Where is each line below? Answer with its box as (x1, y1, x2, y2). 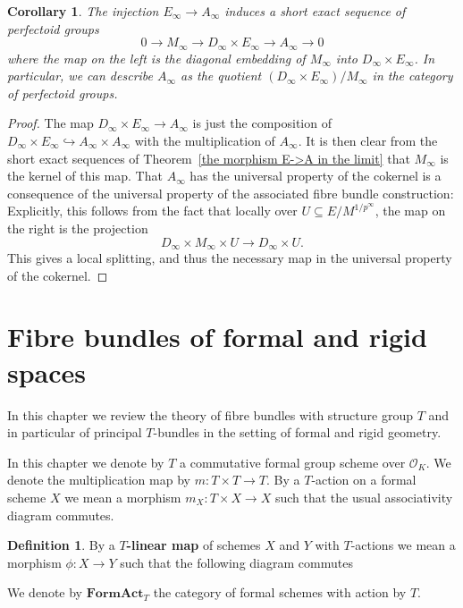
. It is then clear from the (298, 131, 438, 150)
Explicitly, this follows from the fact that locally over (7, 201, 298, 220)
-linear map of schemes (126, 536, 261, 554)
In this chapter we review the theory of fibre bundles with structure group (7, 405, 413, 424)
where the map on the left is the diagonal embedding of (7, 48, 306, 67)
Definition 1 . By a (7, 536, 115, 554)
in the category (372, 66, 453, 85)
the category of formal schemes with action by (153, 583, 407, 602)
